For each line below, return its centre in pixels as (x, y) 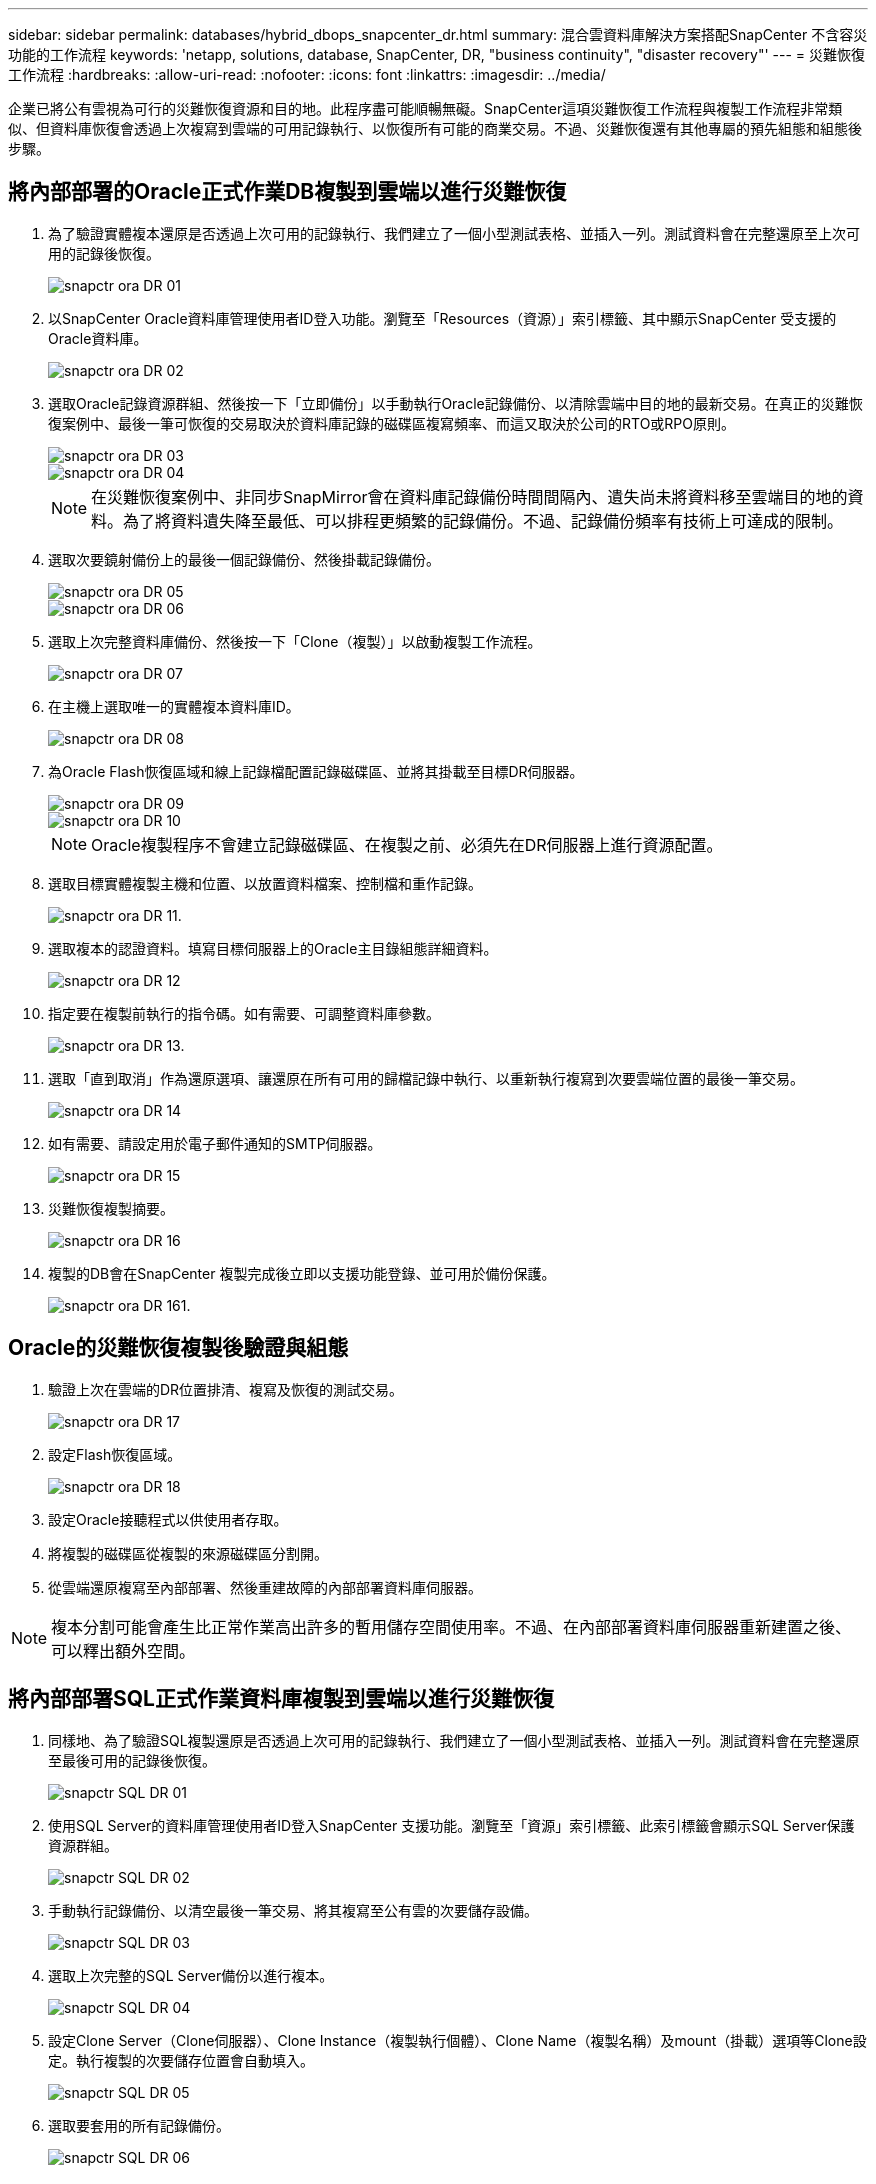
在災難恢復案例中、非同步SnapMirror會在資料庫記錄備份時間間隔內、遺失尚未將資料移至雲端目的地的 (469, 496)
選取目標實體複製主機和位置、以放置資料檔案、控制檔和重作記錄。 (265, 883)
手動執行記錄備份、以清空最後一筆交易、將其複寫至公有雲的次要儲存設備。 (293, 1910)
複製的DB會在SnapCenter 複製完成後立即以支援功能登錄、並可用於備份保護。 (302, 1273)
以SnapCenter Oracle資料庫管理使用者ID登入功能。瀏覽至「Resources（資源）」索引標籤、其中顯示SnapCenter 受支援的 (442, 318)
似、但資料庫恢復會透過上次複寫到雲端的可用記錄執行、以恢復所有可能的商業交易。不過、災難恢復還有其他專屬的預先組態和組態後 (435, 128)
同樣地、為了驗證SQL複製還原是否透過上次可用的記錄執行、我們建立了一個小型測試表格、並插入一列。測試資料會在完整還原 (454, 1740)
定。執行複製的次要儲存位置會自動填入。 (181, 2060)
